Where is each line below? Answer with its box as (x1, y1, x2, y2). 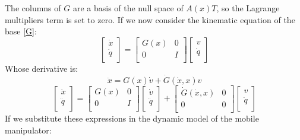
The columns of (5, 2, 61, 14)
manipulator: (5, 123, 52, 136)
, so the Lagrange (216, 2, 280, 14)
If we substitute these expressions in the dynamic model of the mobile (5, 112, 259, 124)
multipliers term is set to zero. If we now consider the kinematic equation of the (5, 13, 295, 26)
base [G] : (5, 25, 37, 37)
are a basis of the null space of (72, 2, 184, 14)
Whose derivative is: (5, 62, 78, 74)
